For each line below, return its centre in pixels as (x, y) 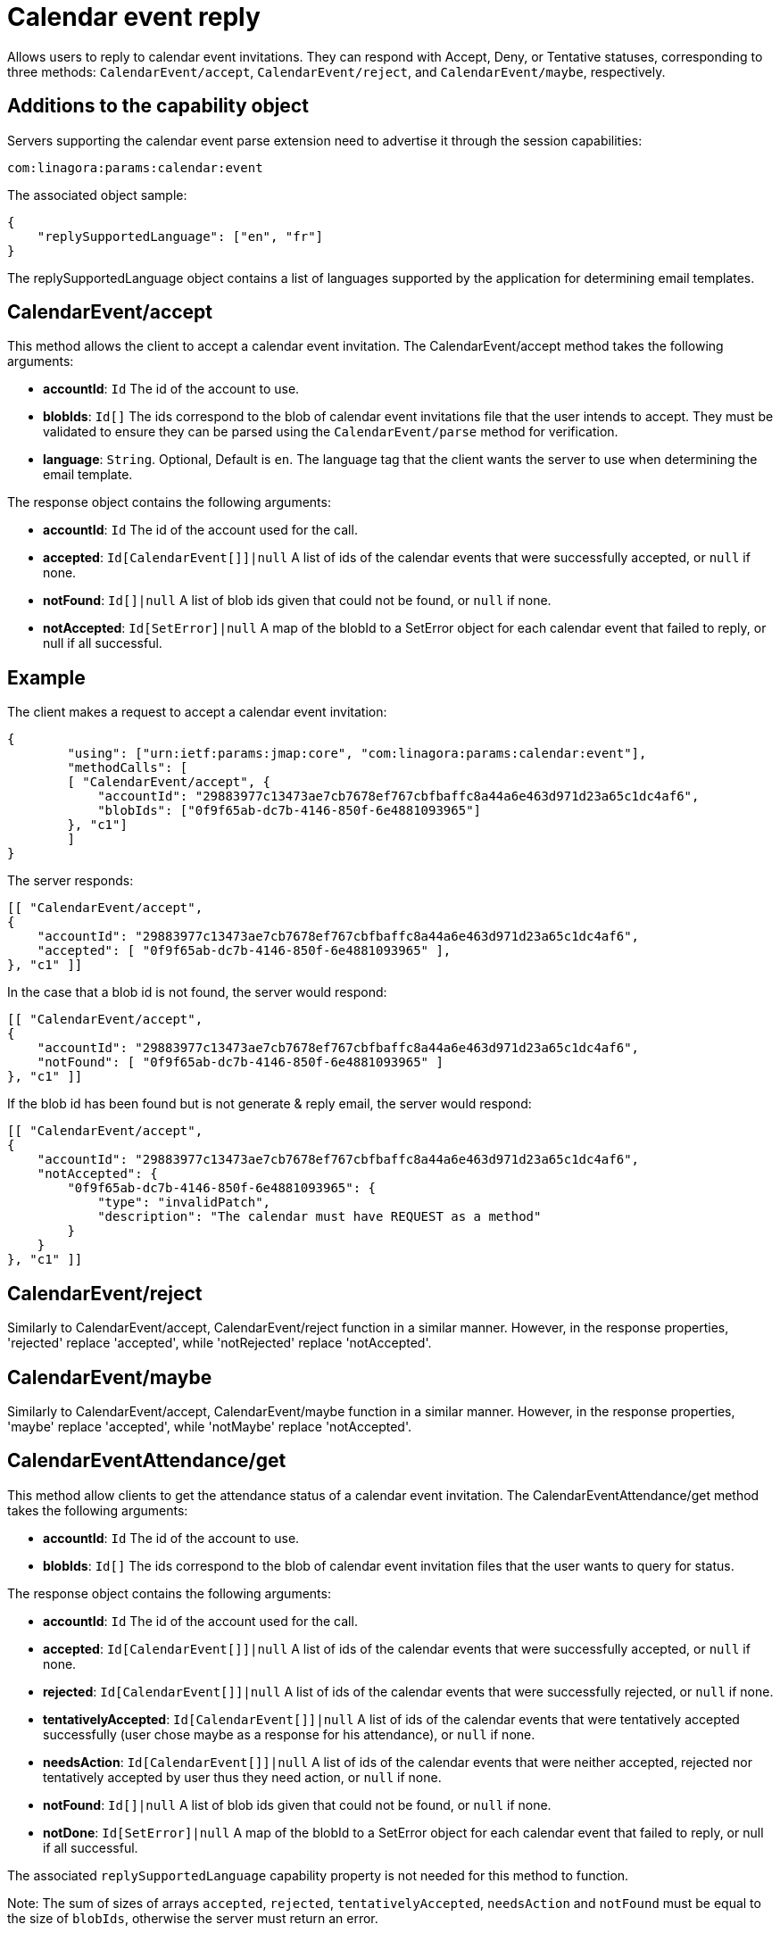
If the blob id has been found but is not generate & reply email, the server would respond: (270, 1104)
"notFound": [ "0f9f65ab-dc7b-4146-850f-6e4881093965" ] (240, 1062)
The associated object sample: (97, 195)
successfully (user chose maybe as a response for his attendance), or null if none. (289, 1734)
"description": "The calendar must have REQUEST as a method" (319, 1217)
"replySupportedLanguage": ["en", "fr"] (180, 236)
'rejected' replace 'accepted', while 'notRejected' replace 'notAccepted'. (220, 1343)
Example (46, 677)
